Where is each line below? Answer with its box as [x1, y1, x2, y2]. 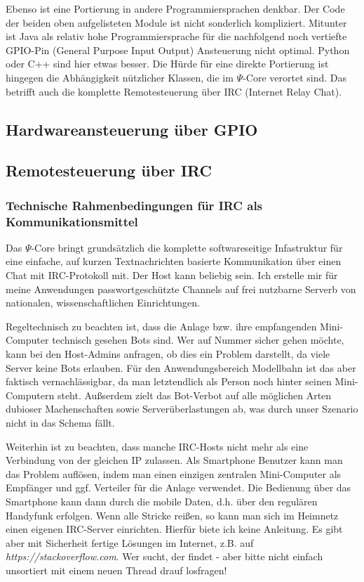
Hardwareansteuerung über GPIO [6, 118, 258, 140]
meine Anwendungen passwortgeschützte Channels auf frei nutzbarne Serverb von [6, 281, 356, 296]
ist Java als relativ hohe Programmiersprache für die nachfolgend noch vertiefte [6, 29, 347, 44]
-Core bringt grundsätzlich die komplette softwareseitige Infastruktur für [31, 240, 343, 254]
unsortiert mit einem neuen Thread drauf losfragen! [6, 562, 227, 577]
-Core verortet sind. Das [243, 70, 347, 84]
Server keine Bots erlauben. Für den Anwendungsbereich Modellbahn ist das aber [6, 360, 356, 375]
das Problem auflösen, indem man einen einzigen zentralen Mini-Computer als [6, 466, 342, 481]
